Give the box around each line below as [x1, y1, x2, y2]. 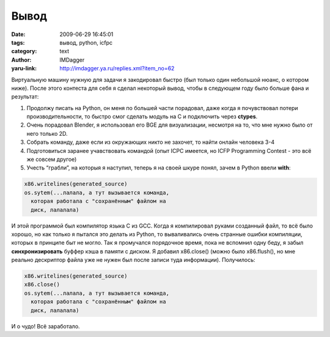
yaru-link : [11, 65, 37, 72]
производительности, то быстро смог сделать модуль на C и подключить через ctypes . [26, 113, 258, 120]
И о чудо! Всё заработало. [11, 322, 80, 330]
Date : [11, 31, 26, 38]
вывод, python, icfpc [59, 39, 113, 46]
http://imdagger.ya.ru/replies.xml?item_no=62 [59, 65, 175, 72]
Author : [11, 56, 32, 64]
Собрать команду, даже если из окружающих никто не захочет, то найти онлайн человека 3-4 [26, 138, 275, 146]
